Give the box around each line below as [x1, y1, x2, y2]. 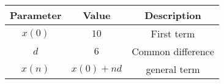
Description [144, 8, 201, 22]
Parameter [10, 8, 62, 22]
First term [151, 26, 195, 40]
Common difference [132, 44, 214, 58]
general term [146, 62, 200, 76]
